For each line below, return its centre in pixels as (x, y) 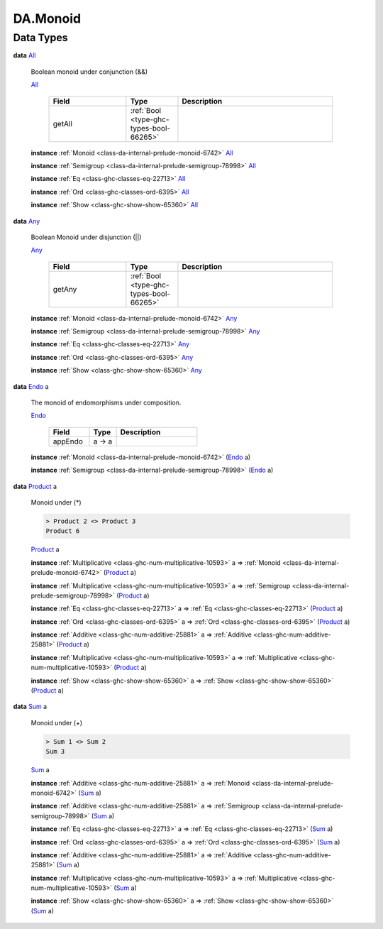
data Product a (35, 486)
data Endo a (31, 386)
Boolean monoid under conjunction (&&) (89, 72)
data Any (27, 221)
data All (24, 55)
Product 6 (63, 531)
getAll (62, 123)
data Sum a (30, 707)
